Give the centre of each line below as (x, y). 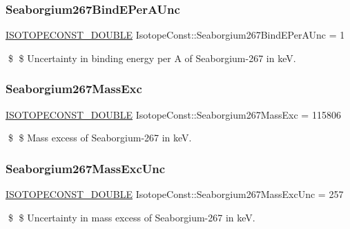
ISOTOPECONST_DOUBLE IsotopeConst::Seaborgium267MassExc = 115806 (173, 114)
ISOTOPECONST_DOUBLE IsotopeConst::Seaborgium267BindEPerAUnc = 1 (175, 35)
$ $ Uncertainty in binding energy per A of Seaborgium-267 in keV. (152, 58)
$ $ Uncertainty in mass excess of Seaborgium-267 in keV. (132, 217)
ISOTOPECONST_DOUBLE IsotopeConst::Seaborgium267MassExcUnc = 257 (175, 194)
